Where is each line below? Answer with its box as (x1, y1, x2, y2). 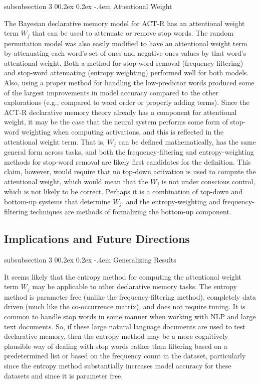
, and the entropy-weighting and (122, 196, 220, 206)
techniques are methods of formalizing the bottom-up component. (30, 206, 231, 217)
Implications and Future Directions (4, 231, 190, 246)
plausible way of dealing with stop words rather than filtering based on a (4, 340, 227, 351)
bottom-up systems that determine (4, 196, 111, 206)
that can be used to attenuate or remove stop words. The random (32, 28, 233, 38)
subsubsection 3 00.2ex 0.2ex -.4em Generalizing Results (4, 254, 176, 265)
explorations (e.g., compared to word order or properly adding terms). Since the (4, 97, 249, 107)
